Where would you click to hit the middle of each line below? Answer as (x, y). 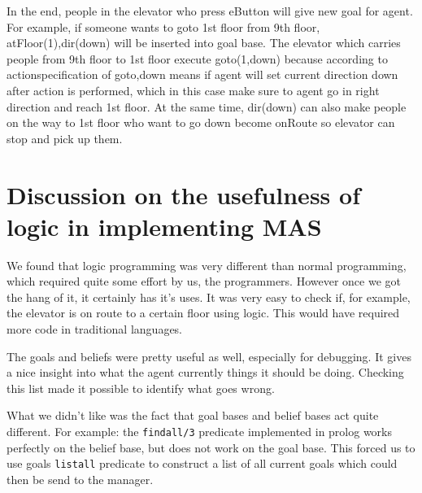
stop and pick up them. (65, 138)
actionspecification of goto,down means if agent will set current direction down (202, 74)
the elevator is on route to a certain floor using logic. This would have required (203, 313)
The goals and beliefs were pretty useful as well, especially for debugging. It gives (209, 356)
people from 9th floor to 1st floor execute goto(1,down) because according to (197, 58)
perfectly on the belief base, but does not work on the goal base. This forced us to (211, 447)
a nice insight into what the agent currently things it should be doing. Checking (205, 372)
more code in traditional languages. (95, 329)
